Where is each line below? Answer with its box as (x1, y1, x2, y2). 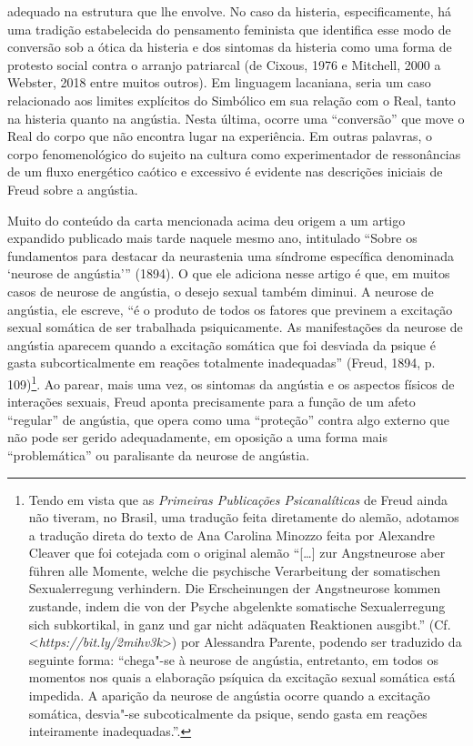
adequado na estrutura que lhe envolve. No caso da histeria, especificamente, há (7, 2, 452, 20)
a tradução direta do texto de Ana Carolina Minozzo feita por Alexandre (28, 525, 436, 544)
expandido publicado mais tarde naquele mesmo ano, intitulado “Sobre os (7, 228, 418, 247)
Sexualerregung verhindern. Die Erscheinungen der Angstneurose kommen (28, 579, 441, 598)
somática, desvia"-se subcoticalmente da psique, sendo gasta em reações (28, 703, 428, 722)
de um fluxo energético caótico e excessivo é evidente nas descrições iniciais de (7, 162, 443, 181)
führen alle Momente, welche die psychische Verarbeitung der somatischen (28, 560, 441, 580)
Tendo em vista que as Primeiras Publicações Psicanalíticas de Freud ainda (28, 489, 448, 509)
